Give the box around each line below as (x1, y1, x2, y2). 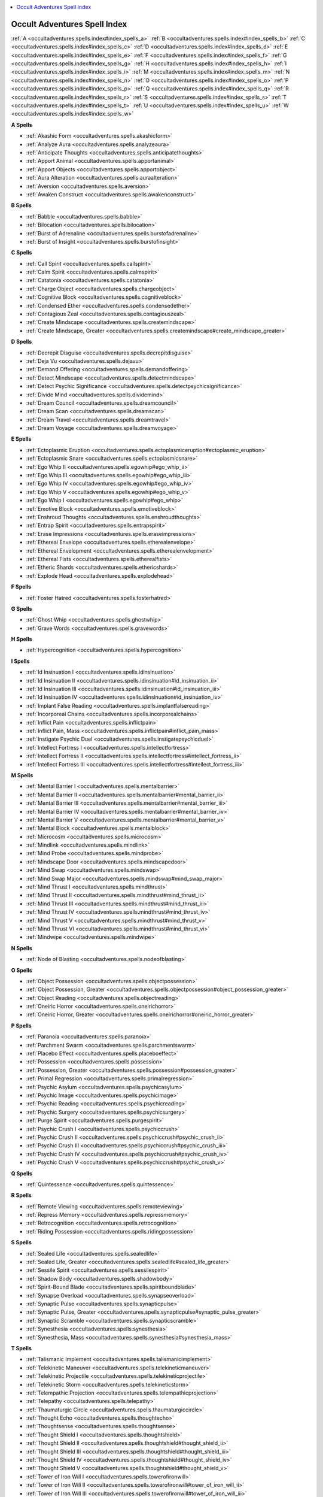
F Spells (11, 583, 32, 590)
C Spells (11, 249, 32, 256)
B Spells (11, 202, 32, 209)
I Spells (11, 657, 30, 665)
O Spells (11, 966, 32, 974)
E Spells (11, 435, 32, 443)
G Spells (11, 605, 32, 612)
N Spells (11, 944, 32, 951)
